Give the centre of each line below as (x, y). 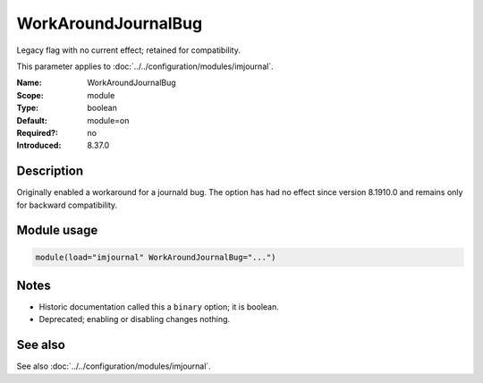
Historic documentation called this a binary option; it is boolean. (159, 307)
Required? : (37, 132)
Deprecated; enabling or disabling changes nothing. (135, 319)
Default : (32, 120)
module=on (108, 120)
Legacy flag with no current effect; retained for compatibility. (128, 50)
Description (50, 171)
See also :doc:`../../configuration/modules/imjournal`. (114, 366)
